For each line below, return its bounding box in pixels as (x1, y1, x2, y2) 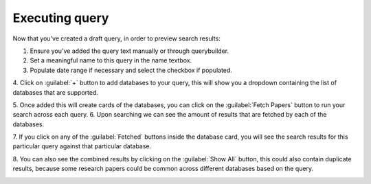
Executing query (12, 10, 109, 25)
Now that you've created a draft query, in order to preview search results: (12, 34, 221, 43)
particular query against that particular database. (12, 142, 152, 150)
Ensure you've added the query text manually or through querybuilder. (30, 47, 229, 55)
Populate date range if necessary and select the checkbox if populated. (30, 66, 233, 74)
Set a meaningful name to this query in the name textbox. (30, 56, 192, 65)
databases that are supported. (12, 88, 99, 96)
